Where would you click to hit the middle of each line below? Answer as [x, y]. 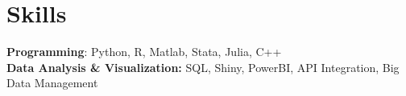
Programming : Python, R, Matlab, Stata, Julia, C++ [144, 52]
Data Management [52, 83]
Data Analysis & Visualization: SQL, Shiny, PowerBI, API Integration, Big [203, 67]
